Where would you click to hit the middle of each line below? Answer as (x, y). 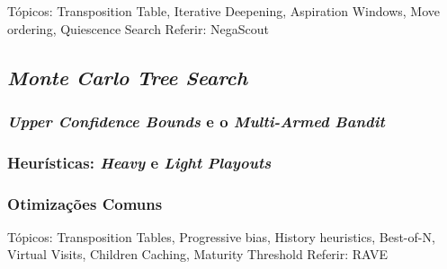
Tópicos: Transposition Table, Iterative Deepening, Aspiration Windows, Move (223, 11)
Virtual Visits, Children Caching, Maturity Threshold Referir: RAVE (198, 254)
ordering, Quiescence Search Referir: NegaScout (138, 28)
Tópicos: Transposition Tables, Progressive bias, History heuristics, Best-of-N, (221, 236)
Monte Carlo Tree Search (128, 77)
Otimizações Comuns (85, 203)
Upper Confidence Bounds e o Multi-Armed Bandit (196, 121)
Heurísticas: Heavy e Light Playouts (139, 162)
